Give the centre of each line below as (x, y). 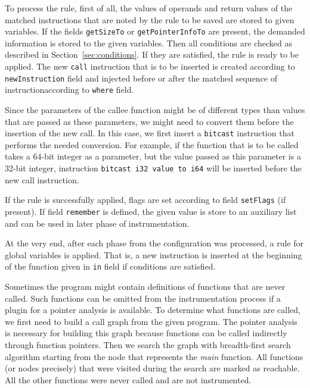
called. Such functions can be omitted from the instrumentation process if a (143, 298)
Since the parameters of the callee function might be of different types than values (155, 109)
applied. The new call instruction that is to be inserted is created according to (150, 66)
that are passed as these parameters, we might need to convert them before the (149, 121)
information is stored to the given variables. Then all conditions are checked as (148, 43)
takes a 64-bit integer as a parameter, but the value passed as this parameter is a (153, 156)
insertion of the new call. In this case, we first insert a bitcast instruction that (150, 133)
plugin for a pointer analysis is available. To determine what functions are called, (153, 310)
